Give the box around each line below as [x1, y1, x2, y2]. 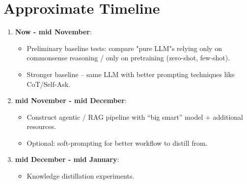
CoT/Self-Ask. [27, 79, 70, 89]
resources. [27, 121, 56, 131]
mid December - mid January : [15, 154, 119, 164]
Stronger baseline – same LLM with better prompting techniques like [27, 69, 235, 79]
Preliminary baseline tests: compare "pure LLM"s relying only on [27, 43, 222, 53]
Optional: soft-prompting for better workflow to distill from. [27, 137, 208, 148]
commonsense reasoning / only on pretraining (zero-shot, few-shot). [27, 53, 230, 63]
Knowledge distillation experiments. [27, 171, 135, 181]
